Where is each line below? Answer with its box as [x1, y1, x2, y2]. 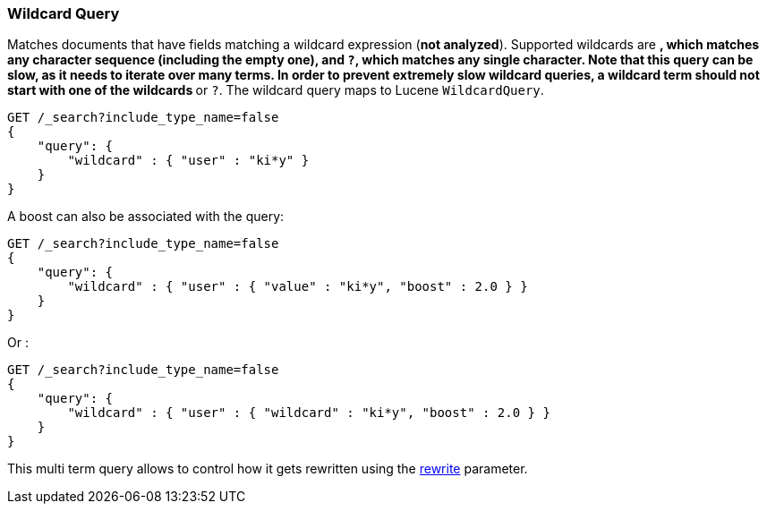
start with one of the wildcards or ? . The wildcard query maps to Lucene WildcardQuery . [7, 82, 544, 98]
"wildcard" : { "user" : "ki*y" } [67, 153, 310, 168]
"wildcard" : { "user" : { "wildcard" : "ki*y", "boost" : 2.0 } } [67, 405, 550, 421]
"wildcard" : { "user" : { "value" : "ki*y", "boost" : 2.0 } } [67, 279, 528, 294]
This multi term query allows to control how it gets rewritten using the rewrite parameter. [7, 461, 528, 477]
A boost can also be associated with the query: [7, 209, 285, 225]
